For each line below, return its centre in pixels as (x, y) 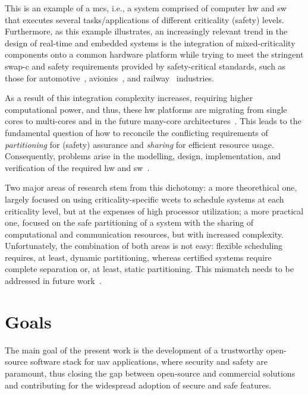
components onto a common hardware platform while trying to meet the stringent (154, 54)
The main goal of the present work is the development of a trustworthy (134, 350)
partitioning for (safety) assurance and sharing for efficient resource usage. (139, 144)
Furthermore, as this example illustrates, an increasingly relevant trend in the (146, 31)
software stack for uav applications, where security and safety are (149, 361)
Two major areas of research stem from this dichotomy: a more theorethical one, (151, 187)
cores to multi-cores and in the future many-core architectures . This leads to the (153, 121)
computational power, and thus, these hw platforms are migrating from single (146, 109)
